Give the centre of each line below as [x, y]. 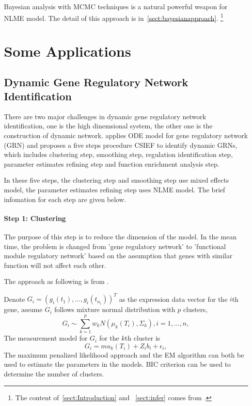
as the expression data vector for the [173, 299]
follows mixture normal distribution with [115, 309]
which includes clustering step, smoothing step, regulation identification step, [118, 154]
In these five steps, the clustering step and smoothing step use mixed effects [117, 180]
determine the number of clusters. [54, 373]
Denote [15, 299]
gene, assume [23, 309]
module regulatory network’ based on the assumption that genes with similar [118, 256]
